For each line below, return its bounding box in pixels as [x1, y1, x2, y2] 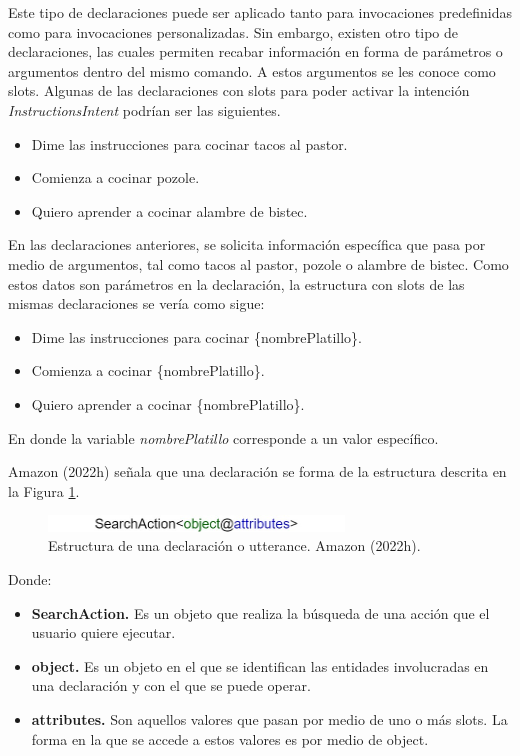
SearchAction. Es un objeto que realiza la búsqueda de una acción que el [31, 602, 490, 623]
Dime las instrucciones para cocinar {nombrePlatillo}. [31, 326, 362, 347]
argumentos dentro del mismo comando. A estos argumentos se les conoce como [8, 60, 496, 81]
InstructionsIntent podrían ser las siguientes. [8, 99, 281, 120]
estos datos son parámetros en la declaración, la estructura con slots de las [8, 273, 465, 294]
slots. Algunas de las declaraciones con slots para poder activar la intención [8, 80, 470, 101]
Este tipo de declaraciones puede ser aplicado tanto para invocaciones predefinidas [8, 2, 512, 22]
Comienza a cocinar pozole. [31, 167, 200, 188]
